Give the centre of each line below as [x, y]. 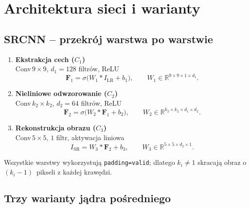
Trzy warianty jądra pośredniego [88, 198]
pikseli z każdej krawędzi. [74, 172]
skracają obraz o [222, 162]
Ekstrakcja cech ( [45, 59]
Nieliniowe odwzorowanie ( [61, 93]
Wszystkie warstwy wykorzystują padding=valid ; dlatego [89, 162]
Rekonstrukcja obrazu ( [55, 127]
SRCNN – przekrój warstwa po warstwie [108, 39]
